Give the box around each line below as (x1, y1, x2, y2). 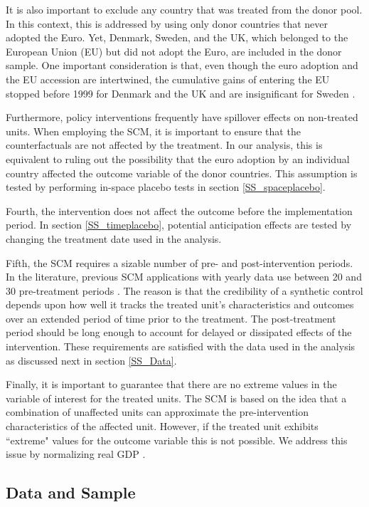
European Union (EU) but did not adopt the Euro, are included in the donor (6, 43, 342, 58)
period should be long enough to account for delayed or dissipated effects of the (6, 325, 352, 340)
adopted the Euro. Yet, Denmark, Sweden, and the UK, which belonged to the (6, 30, 348, 45)
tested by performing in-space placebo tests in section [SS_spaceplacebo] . (6, 179, 326, 194)
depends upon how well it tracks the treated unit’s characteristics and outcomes (6, 297, 354, 312)
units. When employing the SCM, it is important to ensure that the (6, 123, 301, 138)
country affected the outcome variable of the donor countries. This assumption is (6, 165, 358, 180)
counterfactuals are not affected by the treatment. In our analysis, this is (6, 137, 323, 152)
